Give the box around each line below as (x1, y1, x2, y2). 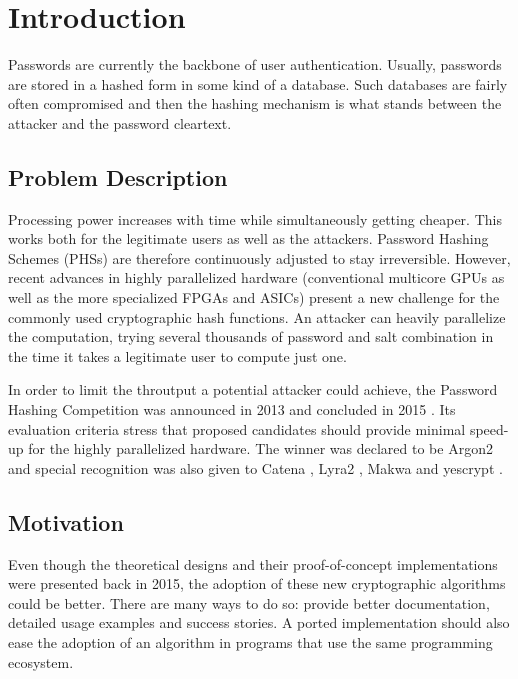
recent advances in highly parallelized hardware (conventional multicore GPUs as (8, 267, 505, 288)
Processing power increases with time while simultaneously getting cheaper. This (8, 208, 502, 229)
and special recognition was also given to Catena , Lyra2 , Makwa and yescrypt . (8, 457, 503, 478)
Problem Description (8, 161, 228, 192)
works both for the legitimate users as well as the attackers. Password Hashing (8, 228, 489, 249)
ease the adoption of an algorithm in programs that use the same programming (8, 632, 493, 652)
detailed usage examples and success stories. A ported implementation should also (8, 612, 510, 633)
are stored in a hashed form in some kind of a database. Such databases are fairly (8, 73, 508, 94)
